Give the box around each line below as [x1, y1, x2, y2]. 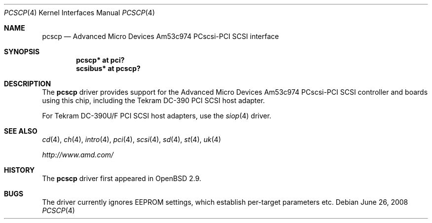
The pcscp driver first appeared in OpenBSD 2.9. [42, 174, 202, 183]
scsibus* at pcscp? [76, 64, 141, 73]
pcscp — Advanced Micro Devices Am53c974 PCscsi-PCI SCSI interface [42, 32, 279, 40]
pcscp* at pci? [76, 56, 125, 64]
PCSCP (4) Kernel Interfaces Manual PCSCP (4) [4, 8, 155, 17]
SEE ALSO [4, 127, 37, 135]
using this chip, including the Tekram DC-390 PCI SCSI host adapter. [42, 96, 265, 105]
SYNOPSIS [4, 47, 40, 56]
